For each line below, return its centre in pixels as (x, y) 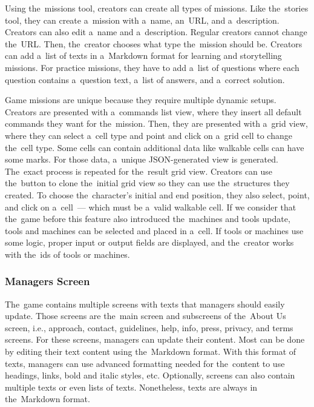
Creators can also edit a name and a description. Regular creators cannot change (156, 32)
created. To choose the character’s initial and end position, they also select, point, (157, 194)
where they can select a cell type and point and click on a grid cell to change (149, 135)
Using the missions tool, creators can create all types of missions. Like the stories (157, 8)
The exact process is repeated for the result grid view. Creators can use (139, 171)
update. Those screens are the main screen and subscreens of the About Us (146, 316)
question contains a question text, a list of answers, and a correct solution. (145, 79)
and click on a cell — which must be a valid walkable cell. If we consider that (151, 207)
